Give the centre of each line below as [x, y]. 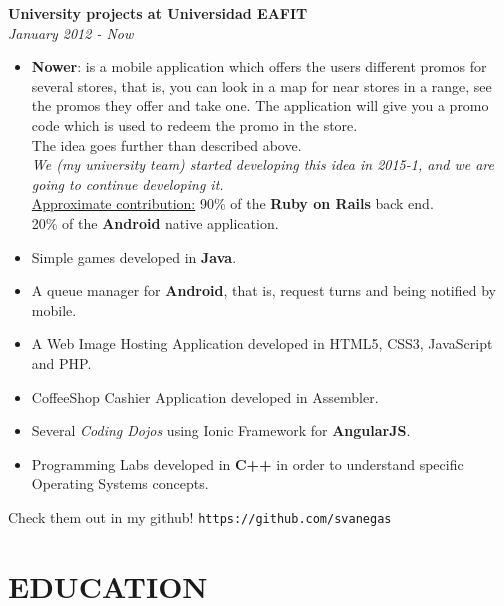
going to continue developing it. [127, 183]
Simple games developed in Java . [134, 256]
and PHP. [61, 362]
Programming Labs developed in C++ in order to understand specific [247, 463]
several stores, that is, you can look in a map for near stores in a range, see [261, 85]
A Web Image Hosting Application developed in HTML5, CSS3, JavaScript [262, 343]
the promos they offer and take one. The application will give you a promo [260, 105]
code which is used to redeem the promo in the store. [194, 124]
